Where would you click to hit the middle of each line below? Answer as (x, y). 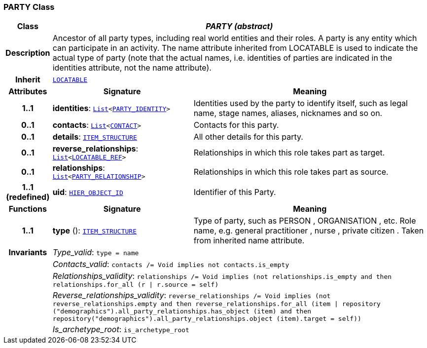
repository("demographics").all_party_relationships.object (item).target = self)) (207, 319)
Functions (28, 209)
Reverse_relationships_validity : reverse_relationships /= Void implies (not (192, 295)
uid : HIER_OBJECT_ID (88, 192)
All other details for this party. (248, 137)
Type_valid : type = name (96, 252)
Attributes (28, 92)
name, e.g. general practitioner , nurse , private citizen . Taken (309, 231)
